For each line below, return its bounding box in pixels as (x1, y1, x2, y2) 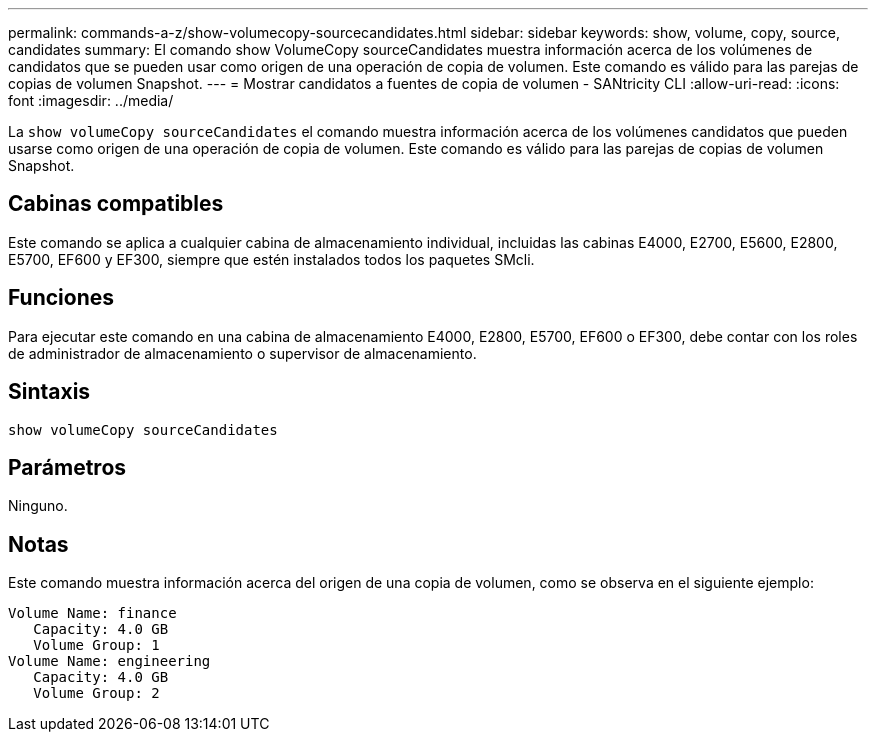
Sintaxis (8, 379, 91, 405)
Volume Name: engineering (8, 653, 211, 670)
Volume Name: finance (8, 605, 177, 622)
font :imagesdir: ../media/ (8, 92, 174, 109)
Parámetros (8, 454, 127, 480)
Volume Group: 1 (33, 637, 160, 654)
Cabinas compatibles (8, 191, 224, 217)
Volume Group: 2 (33, 685, 160, 702)
